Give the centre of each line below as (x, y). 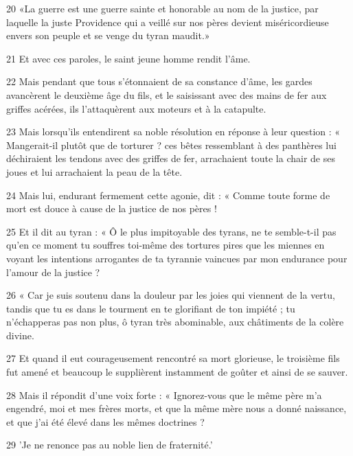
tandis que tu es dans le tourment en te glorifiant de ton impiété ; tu (151, 308)
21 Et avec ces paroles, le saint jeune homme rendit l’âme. (128, 58)
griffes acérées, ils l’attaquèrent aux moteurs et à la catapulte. (136, 108)
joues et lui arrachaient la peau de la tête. (94, 171)
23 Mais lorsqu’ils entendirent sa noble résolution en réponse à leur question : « (173, 132)
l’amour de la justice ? (53, 272)
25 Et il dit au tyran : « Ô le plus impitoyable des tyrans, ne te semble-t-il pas (171, 231)
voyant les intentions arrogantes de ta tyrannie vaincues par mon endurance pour (177, 258)
